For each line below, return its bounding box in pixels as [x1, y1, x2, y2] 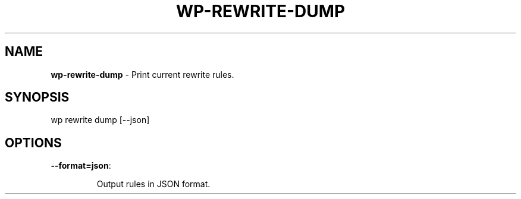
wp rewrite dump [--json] [51, 115, 150, 125]
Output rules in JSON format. [96, 179, 211, 189]
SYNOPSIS [5, 90, 70, 105]
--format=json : [51, 160, 111, 171]
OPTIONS [5, 135, 62, 150]
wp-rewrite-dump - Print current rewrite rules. [51, 69, 234, 80]
